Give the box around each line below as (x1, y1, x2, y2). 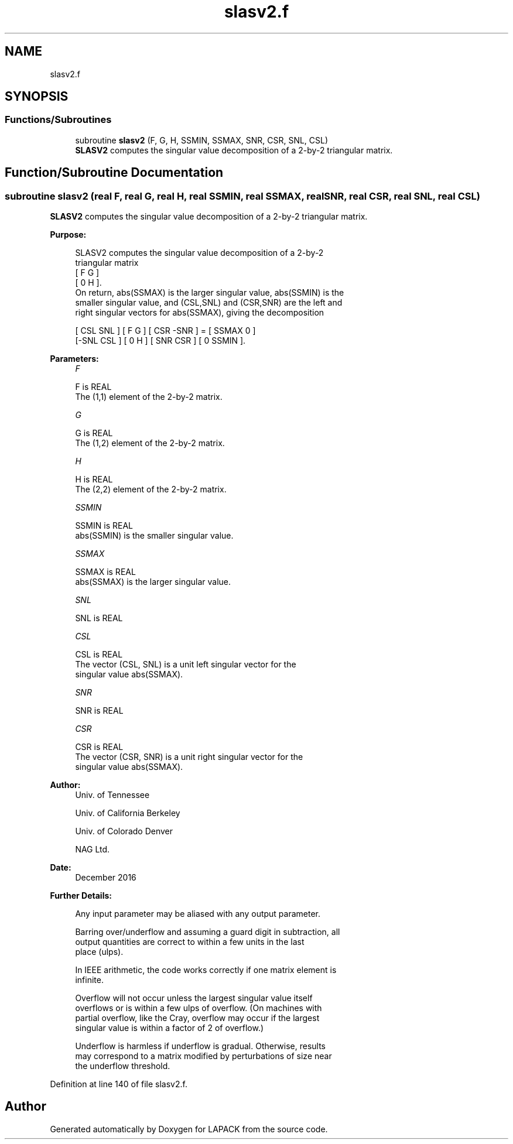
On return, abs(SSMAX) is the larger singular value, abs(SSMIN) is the (75, 287, 344, 298)
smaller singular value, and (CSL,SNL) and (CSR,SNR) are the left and (75, 297, 343, 308)
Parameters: (50, 354, 99, 364)
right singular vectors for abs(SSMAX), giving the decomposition (75, 307, 324, 318)
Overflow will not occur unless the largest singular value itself (75, 993, 313, 1003)
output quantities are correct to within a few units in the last (75, 937, 305, 947)
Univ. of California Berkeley (75, 808, 180, 818)
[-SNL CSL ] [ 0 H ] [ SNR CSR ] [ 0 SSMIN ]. (75, 335, 246, 346)
